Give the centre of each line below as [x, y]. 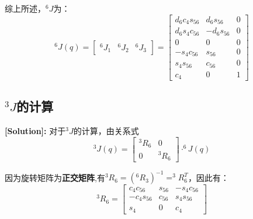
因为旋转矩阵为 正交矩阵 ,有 [55, 177]
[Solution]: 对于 [35, 131]
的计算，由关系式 [106, 131]
